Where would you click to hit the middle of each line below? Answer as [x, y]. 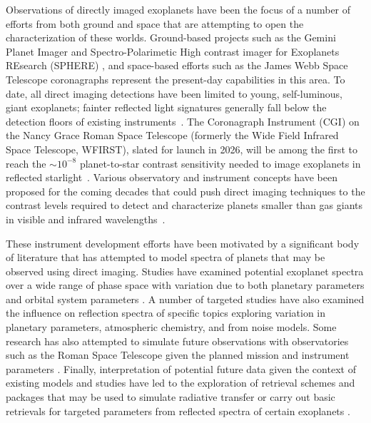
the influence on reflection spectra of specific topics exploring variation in [166, 313]
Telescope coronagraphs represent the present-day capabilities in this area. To [176, 79]
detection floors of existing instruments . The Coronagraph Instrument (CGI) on [183, 121]
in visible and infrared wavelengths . [86, 219]
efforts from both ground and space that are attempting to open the [155, 23]
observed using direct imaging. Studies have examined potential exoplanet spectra [185, 271]
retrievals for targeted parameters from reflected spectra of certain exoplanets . [178, 411]
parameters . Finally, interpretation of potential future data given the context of [181, 368]
